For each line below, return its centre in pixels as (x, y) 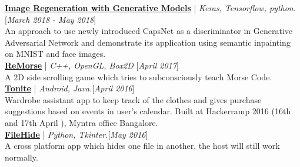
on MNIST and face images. (55, 54)
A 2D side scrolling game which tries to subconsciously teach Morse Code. (139, 76)
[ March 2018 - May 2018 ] (51, 19)
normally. (21, 157)
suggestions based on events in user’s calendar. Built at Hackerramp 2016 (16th (148, 111)
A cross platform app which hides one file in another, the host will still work (142, 146)
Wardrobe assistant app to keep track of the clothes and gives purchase (133, 99)
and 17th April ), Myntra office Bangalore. (81, 122)
